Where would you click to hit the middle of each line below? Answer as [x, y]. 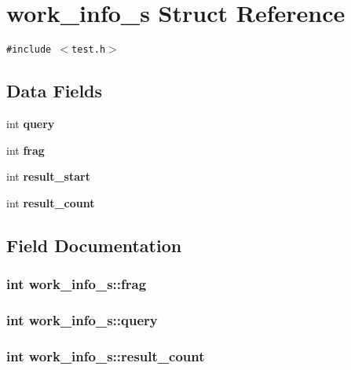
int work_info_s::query [82, 319]
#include [29, 50]
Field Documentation [94, 245]
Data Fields [55, 91]
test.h [89, 50]
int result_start [48, 176]
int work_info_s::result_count [106, 355]
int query [31, 123]
